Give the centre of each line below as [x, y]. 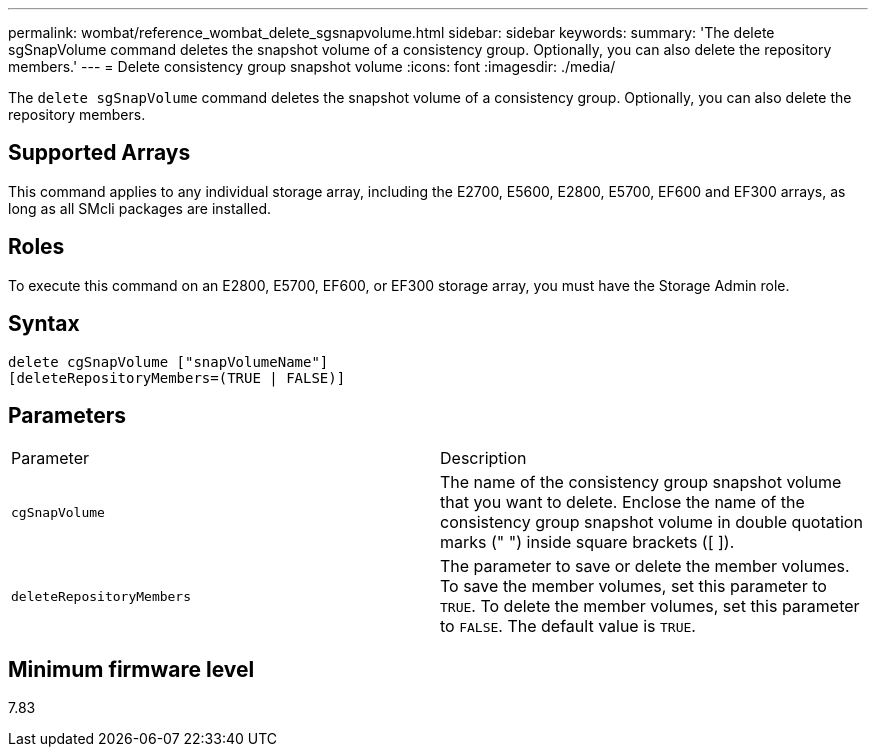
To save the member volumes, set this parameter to [633, 586]
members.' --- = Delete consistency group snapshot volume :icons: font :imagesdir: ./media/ [312, 66]
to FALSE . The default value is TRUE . [568, 626]
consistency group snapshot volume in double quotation [651, 522]
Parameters [67, 415]
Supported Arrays [99, 153]
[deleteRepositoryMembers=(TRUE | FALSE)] [177, 377]
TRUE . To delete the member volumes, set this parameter [650, 606]
